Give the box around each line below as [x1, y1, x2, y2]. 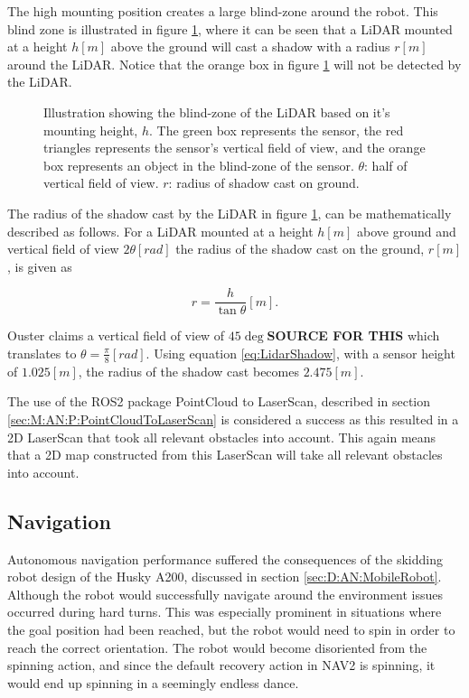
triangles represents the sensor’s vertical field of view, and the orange [43, 138, 426, 157]
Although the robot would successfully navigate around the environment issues [7, 584, 444, 603]
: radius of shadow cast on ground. [168, 173, 360, 192]
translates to [7, 343, 77, 362]
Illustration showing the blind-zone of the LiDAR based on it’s [43, 102, 390, 121]
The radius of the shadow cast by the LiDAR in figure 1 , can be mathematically [7, 203, 452, 222]
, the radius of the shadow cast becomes [78, 361, 299, 380]
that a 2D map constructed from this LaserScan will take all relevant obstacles [7, 445, 443, 464]
